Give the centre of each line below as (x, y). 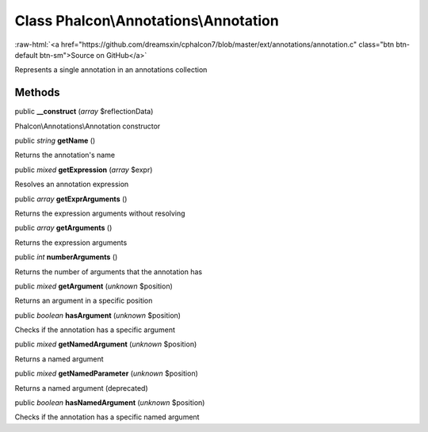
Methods (37, 92)
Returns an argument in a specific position (84, 300)
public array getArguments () (63, 228)
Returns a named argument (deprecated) (81, 388)
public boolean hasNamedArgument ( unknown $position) (110, 403)
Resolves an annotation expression (72, 184)
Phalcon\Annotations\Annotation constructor (88, 126)
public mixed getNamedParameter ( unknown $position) (106, 373)
